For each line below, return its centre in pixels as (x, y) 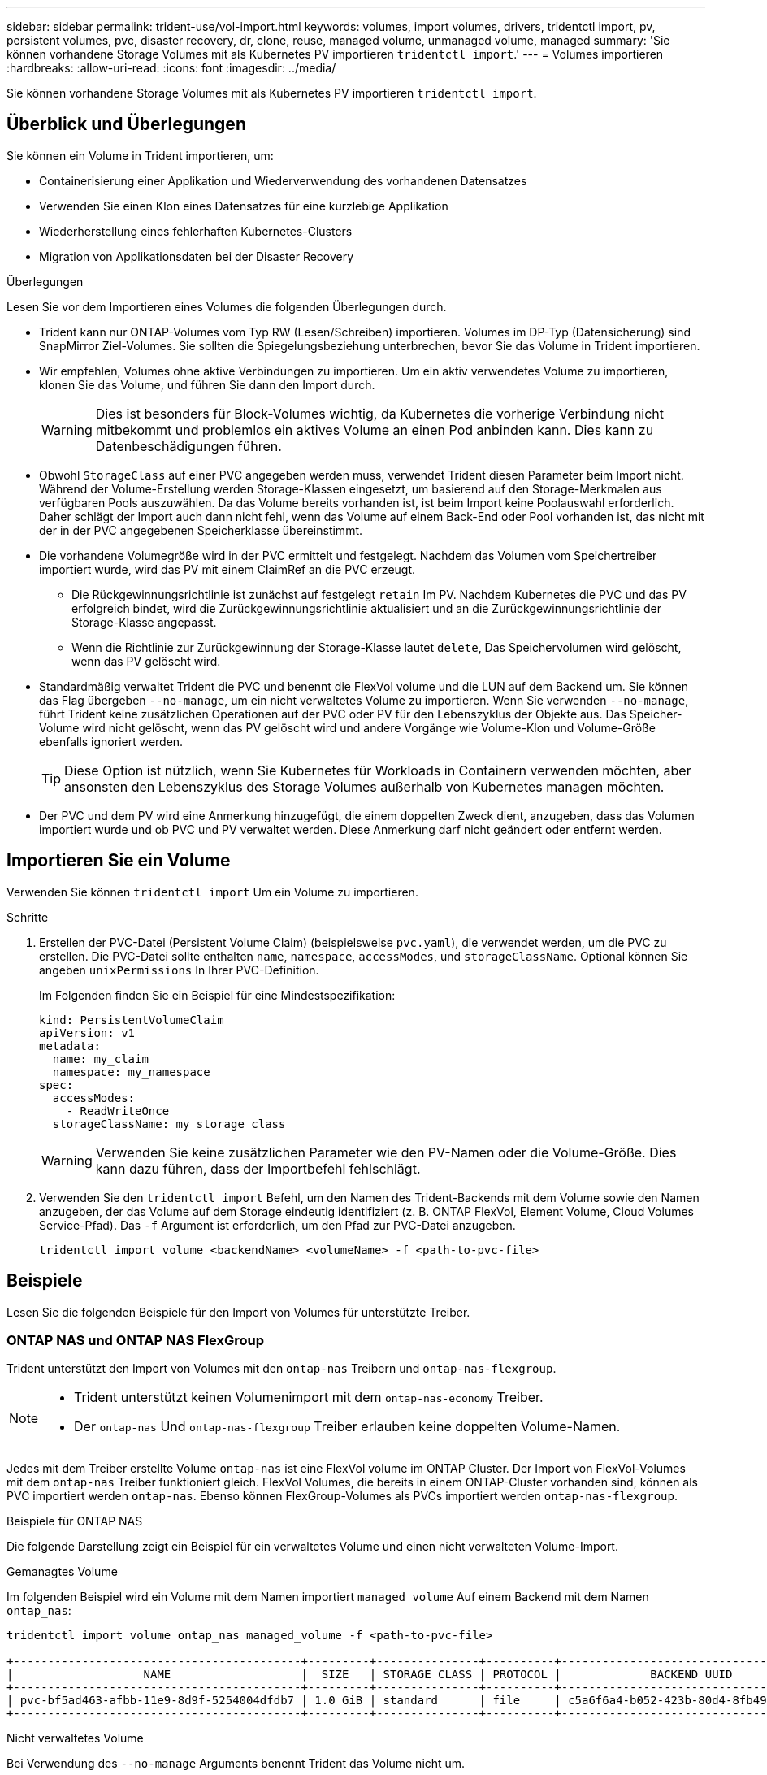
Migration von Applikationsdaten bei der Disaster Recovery (197, 256)
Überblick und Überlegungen (126, 124)
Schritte (28, 917)
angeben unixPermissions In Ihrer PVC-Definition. (179, 970)
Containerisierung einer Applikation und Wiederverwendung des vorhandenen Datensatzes (283, 180)
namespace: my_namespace (131, 1072)
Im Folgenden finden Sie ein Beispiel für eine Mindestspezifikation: (217, 995)
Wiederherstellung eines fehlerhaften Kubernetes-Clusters (196, 231)
